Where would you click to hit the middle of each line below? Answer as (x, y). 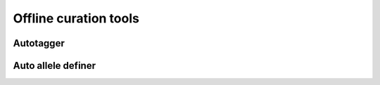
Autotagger (39, 43)
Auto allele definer (55, 66)
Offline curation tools (76, 18)
